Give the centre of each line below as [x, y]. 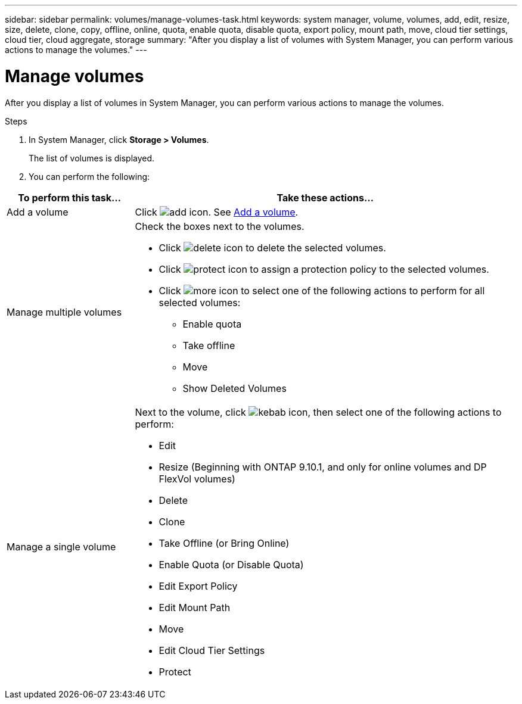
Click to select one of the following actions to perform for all [322, 290]
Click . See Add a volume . [217, 212]
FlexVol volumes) [197, 479]
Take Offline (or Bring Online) [224, 543]
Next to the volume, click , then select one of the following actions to [318, 412]
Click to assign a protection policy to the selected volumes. [324, 269]
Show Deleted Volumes [234, 388]
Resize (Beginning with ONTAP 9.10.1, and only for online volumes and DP [323, 467]
